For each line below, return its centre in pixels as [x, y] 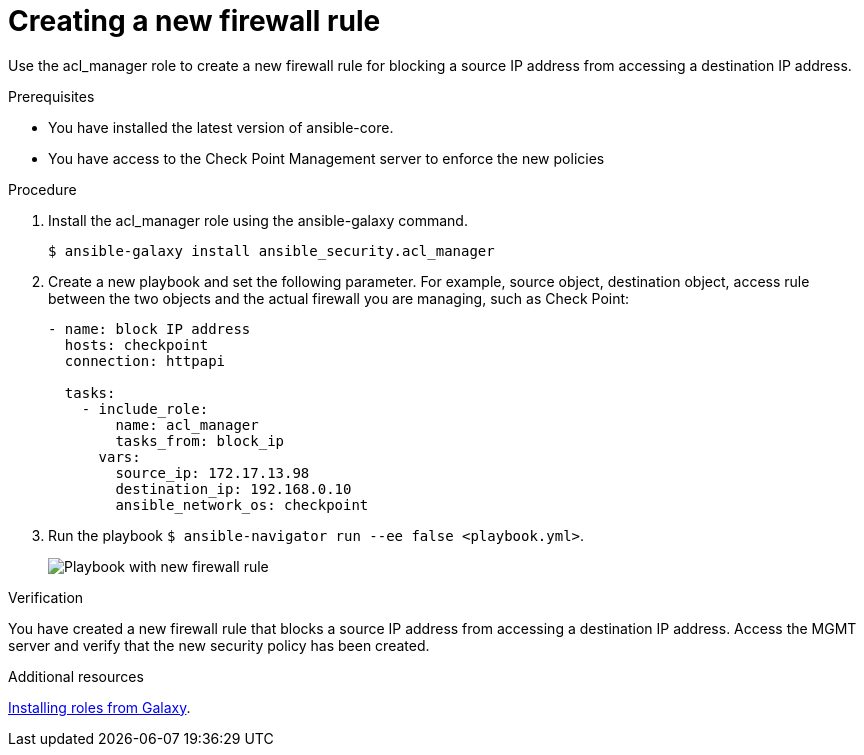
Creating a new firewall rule [194, 21]
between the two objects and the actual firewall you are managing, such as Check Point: [339, 298]
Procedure [42, 189]
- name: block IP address [149, 328]
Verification [46, 597]
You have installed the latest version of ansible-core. [221, 127]
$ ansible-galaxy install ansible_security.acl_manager [271, 250]
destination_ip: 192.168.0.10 [233, 488]
